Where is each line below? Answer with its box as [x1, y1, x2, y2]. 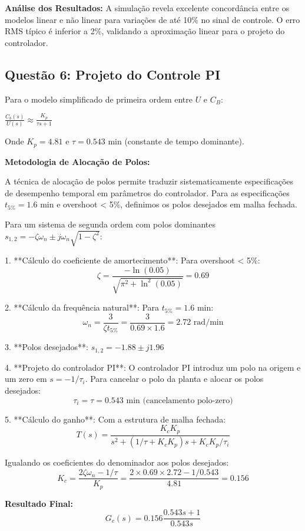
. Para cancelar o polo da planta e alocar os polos [85, 372, 264, 385]
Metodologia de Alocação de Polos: [5, 155, 150, 167]
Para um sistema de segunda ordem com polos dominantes [5, 218, 216, 230]
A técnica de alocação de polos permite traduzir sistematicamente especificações [5, 175, 294, 187]
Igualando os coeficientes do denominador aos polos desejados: [5, 456, 229, 469]
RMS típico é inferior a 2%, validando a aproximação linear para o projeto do [5, 25, 285, 37]
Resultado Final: [5, 497, 73, 509]
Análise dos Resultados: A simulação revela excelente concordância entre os [5, 2, 290, 14]
